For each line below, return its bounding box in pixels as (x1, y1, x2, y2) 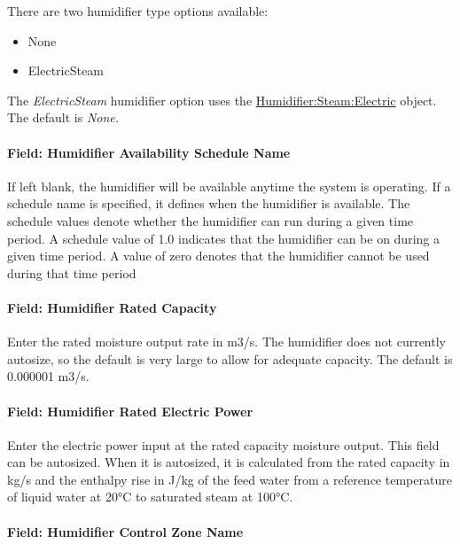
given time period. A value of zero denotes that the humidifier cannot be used (7, 246, 430, 265)
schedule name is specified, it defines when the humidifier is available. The (7, 194, 410, 213)
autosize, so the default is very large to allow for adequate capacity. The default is (7, 349, 453, 368)
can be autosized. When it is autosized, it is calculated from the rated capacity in (7, 453, 450, 471)
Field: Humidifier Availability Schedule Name (7, 143, 291, 161)
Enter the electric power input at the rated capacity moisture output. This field (7, 435, 440, 454)
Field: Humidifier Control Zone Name (7, 522, 244, 540)
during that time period (7, 263, 136, 282)
